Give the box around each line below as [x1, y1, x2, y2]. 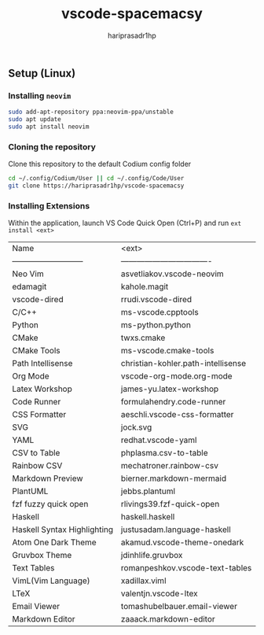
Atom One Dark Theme [12, 537, 97, 548]
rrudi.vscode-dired [120, 294, 192, 305]
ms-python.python [120, 319, 191, 330]
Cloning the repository [8, 141, 96, 152]
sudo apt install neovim [8, 123, 90, 131]
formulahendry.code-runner [120, 397, 226, 408]
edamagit [12, 281, 47, 292]
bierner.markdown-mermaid [120, 473, 226, 484]
